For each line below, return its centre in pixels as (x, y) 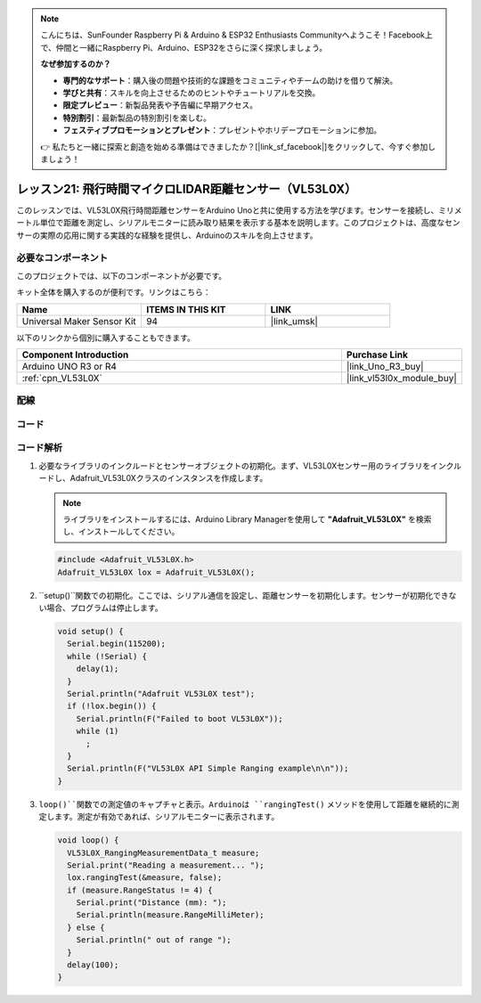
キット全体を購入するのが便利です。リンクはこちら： (114, 292)
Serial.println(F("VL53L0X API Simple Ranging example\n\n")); (208, 769)
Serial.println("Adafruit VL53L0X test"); (161, 694)
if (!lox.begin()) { (112, 706)
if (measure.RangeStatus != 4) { (140, 890)
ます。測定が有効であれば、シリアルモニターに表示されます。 (167, 817)
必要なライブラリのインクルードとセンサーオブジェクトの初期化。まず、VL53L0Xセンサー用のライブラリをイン (242, 465)
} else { (86, 927)
